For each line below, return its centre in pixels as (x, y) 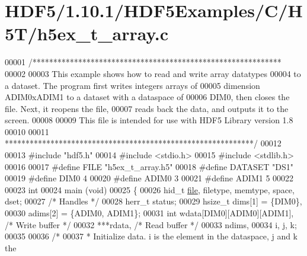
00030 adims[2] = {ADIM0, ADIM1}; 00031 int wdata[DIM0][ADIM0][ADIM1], (149, 213)
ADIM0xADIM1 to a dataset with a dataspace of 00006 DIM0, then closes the (147, 97)
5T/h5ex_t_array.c (87, 33)
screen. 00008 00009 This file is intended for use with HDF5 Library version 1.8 (149, 120)
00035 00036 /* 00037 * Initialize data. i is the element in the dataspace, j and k (151, 236)
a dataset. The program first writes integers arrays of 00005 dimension (132, 85)
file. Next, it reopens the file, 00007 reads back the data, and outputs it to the (147, 108)
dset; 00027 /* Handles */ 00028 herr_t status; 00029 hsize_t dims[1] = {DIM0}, (153, 201)
